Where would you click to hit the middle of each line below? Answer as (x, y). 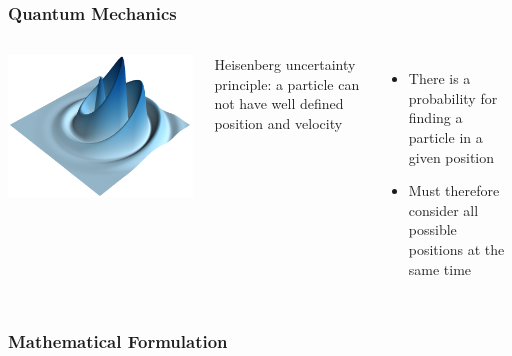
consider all (443, 209)
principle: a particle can (287, 83)
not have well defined (279, 103)
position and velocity (278, 123)
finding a (435, 117)
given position (451, 156)
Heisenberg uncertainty (285, 64)
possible (432, 229)
